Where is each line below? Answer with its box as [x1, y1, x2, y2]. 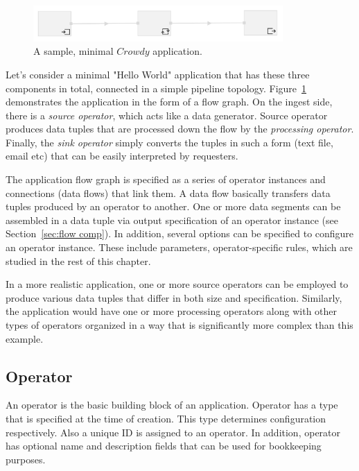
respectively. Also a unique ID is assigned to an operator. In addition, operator [6, 425, 341, 439]
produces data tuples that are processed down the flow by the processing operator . [6, 121, 354, 136]
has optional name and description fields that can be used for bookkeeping [6, 438, 322, 453]
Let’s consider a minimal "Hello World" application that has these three [6, 67, 310, 81]
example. [6, 331, 44, 345]
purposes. [6, 452, 46, 466]
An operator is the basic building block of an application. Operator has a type [6, 397, 338, 412]
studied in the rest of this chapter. [6, 253, 151, 268]
